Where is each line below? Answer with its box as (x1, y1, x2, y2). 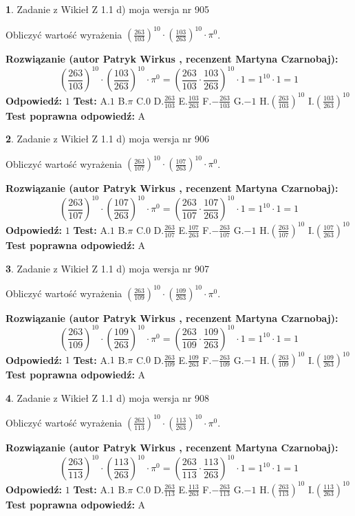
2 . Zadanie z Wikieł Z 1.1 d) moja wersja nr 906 (6, 131, 210, 146)
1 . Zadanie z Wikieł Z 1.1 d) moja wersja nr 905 (6, 2, 210, 16)
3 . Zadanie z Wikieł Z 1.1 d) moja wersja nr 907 (6, 261, 210, 275)
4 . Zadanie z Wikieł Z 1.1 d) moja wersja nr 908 (6, 390, 210, 405)
